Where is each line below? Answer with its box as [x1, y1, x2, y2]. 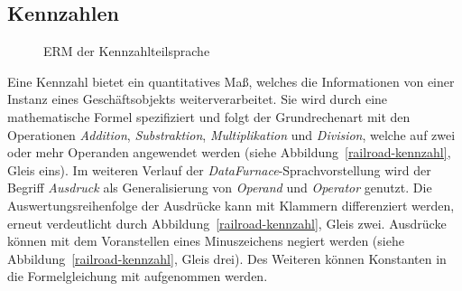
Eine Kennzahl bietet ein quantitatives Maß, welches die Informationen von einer [7, 71, 455, 90]
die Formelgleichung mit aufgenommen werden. [7, 267, 268, 286]
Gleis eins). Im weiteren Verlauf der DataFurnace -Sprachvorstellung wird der [7, 160, 431, 179]
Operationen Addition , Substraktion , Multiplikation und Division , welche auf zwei [7, 125, 456, 144]
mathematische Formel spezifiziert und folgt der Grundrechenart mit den [7, 107, 411, 126]
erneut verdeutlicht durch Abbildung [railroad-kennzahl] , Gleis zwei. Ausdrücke [7, 213, 447, 232]
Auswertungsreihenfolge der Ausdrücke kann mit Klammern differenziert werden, [7, 195, 455, 214]
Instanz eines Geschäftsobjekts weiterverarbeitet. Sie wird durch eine [7, 89, 388, 108]
